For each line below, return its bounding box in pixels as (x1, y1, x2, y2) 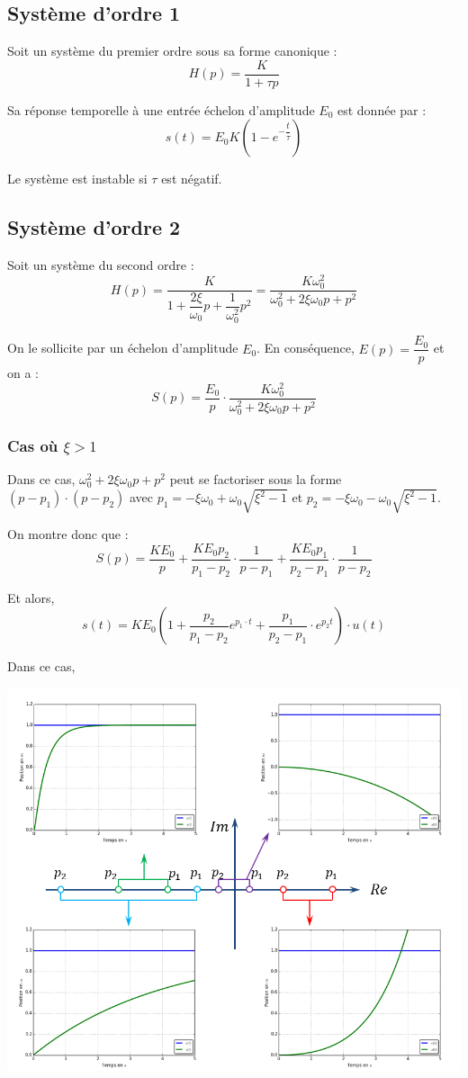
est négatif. (161, 169, 222, 188)
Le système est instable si (7, 169, 148, 188)
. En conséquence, (256, 338, 355, 357)
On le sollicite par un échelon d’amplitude (7, 338, 238, 357)
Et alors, (7, 588, 55, 606)
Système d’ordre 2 (7, 213, 181, 241)
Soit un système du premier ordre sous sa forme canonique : (7, 41, 337, 60)
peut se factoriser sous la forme (169, 470, 342, 489)
